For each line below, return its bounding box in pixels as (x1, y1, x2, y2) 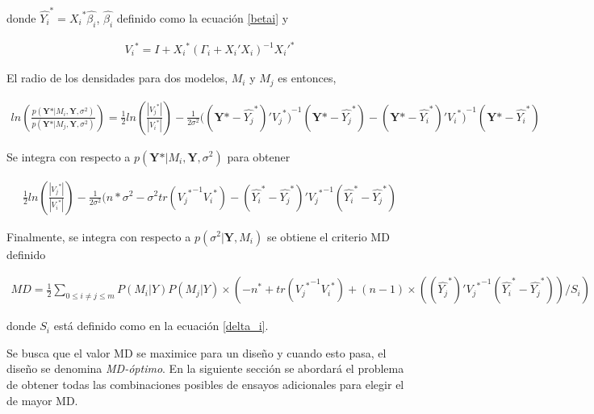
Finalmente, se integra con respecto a (6, 228, 191, 245)
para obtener (227, 148, 291, 165)
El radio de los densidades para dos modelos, (6, 69, 228, 86)
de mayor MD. (6, 391, 78, 408)
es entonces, (278, 69, 337, 86)
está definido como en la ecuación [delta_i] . (53, 317, 269, 334)
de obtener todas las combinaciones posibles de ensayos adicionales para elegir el (6, 375, 404, 392)
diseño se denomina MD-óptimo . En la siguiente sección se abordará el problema (6, 360, 404, 377)
